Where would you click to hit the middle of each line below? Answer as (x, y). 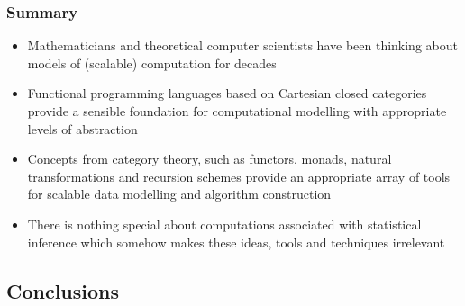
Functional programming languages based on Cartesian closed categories (227, 93)
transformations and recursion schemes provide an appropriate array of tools (239, 176)
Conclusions (63, 290)
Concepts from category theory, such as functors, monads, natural (210, 159)
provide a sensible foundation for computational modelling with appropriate (237, 111)
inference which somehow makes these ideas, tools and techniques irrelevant (236, 242)
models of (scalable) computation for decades (152, 63)
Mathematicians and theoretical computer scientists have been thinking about (242, 45)
